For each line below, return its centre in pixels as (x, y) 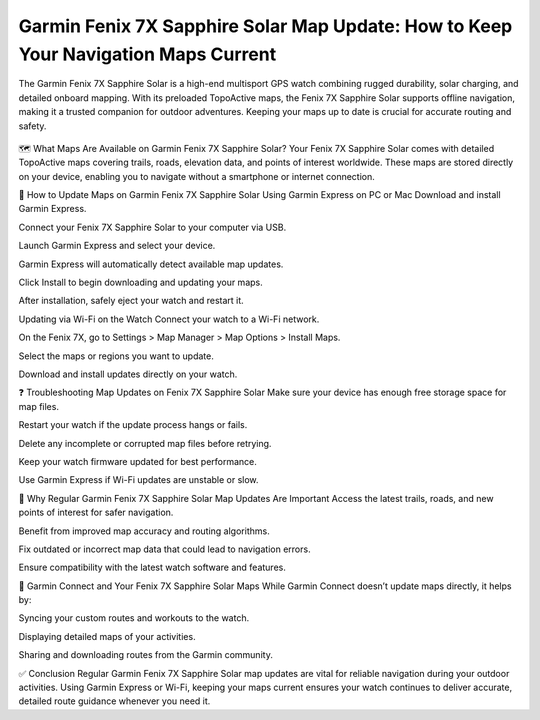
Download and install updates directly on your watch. (128, 374)
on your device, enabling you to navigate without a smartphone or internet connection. (196, 176)
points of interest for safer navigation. (96, 512)
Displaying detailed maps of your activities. (107, 636)
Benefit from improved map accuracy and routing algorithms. (144, 531)
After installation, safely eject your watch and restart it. (131, 301)
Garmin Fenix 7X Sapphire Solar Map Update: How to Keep (265, 26)
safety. (32, 126)
